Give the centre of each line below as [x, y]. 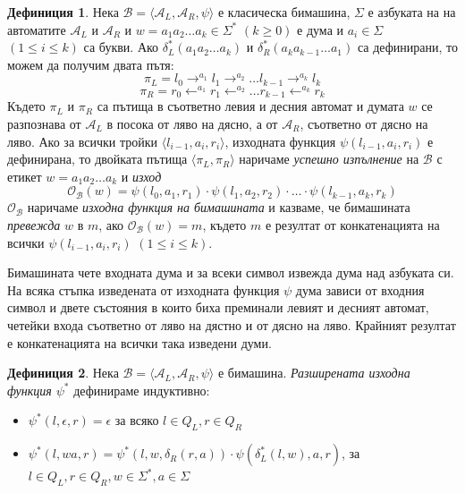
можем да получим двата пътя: [91, 64]
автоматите [37, 29]
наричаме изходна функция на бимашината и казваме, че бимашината [219, 207]
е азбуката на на [412, 12]
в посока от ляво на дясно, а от [192, 124]
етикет [25, 176]
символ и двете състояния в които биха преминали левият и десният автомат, [218, 307]
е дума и [320, 29]
